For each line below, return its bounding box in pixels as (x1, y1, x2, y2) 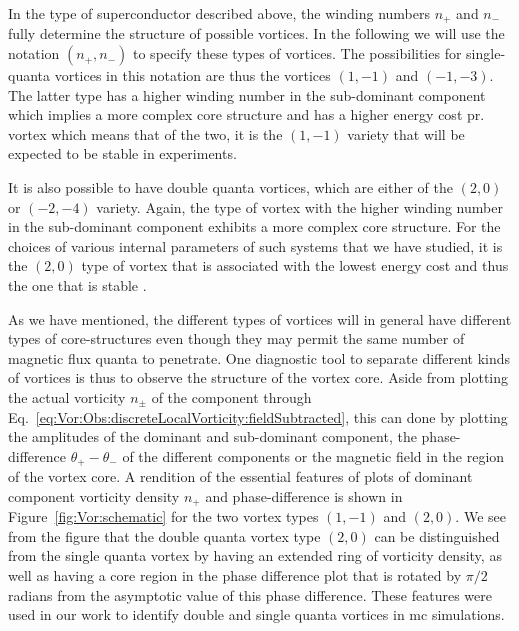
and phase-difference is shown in (205, 485, 403, 506)
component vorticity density (8, 485, 180, 506)
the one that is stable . (8, 274, 147, 295)
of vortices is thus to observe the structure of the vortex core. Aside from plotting (8, 367, 509, 388)
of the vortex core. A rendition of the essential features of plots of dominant (8, 466, 473, 487)
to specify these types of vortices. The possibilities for (133, 43, 462, 64)
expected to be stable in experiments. (8, 143, 237, 164)
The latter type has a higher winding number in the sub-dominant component (8, 84, 486, 105)
